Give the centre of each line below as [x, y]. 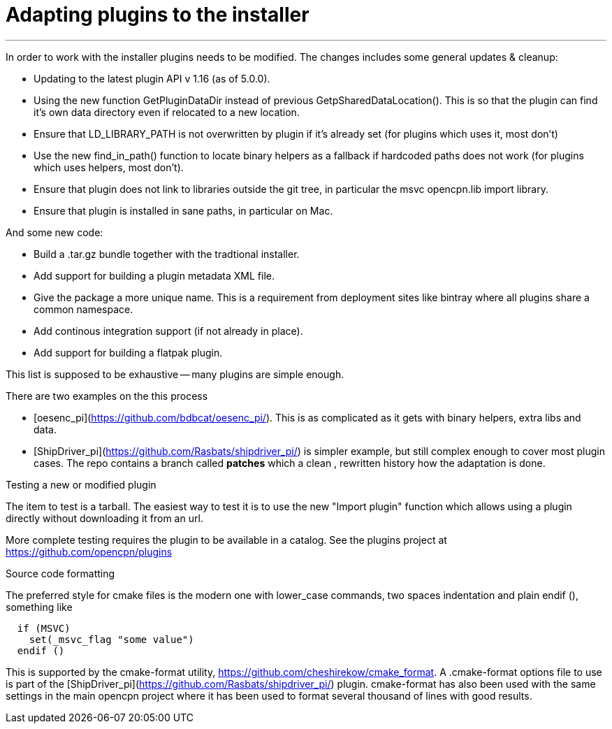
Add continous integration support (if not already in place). [168, 331]
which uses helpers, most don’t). [109, 167]
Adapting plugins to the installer [158, 15]
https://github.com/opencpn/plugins [89, 551]
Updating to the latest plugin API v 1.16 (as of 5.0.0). [152, 78]
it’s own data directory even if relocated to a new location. [167, 112]
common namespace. [83, 309]
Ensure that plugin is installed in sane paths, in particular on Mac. [183, 210]
